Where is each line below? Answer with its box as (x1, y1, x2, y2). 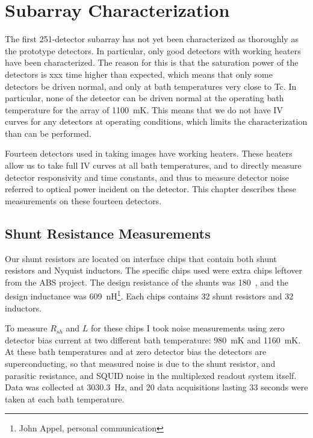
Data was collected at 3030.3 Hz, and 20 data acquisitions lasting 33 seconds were (5, 381, 308, 393)
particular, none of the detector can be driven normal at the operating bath (5, 92, 284, 104)
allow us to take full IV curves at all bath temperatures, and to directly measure (5, 159, 302, 172)
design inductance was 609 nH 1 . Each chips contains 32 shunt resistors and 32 (5, 288, 294, 302)
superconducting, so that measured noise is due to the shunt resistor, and (5, 357, 276, 370)
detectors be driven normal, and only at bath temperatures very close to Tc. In (5, 80, 297, 92)
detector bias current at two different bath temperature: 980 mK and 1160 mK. (5, 333, 301, 346)
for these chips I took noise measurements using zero (90, 322, 285, 334)
